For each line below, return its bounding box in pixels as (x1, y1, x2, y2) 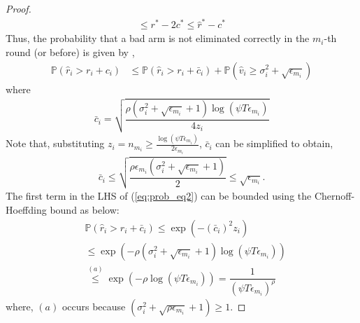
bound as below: (50, 202, 120, 217)
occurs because (62, 298, 126, 313)
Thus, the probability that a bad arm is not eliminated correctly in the (6, 31, 310, 46)
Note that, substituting (6, 136, 105, 151)
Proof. (6, 1, 31, 15)
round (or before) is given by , (6, 44, 135, 59)
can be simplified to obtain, (215, 136, 333, 151)
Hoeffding (6, 202, 47, 217)
